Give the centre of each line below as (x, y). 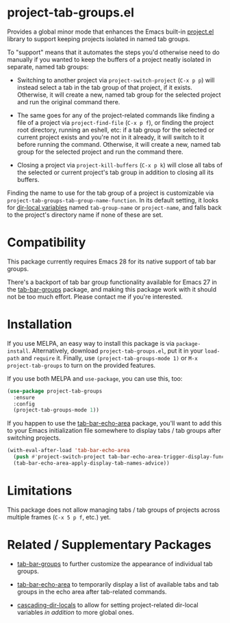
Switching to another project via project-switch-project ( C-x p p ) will (116, 80)
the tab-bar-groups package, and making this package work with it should (112, 289)
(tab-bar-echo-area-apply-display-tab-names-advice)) (91, 463)
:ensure (24, 397)
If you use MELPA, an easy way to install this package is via (91, 343)
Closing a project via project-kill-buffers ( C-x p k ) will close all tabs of (120, 165)
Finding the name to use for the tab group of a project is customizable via (111, 193)
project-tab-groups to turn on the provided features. (81, 365)
